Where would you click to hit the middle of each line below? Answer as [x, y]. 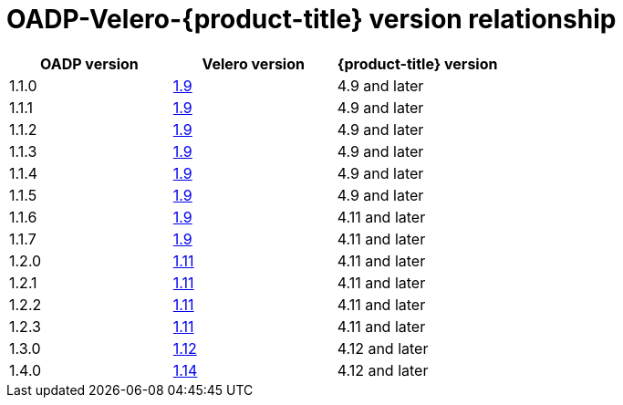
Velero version [253, 63]
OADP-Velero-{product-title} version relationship [311, 19]
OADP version [89, 63]
